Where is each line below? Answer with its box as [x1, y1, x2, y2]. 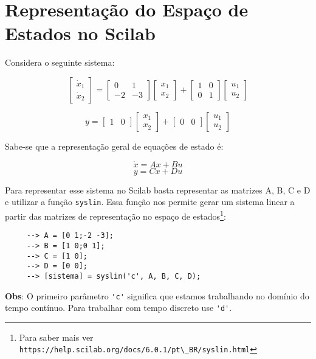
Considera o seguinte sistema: [5, 56, 115, 69]
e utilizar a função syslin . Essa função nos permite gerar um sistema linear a [5, 195, 295, 208]
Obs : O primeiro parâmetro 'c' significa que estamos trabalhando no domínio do [5, 289, 309, 302]
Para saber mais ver [19, 330, 94, 343]
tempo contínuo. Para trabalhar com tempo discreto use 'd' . [5, 301, 232, 314]
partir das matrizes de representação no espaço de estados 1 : [5, 207, 226, 222]
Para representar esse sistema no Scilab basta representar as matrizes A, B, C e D [5, 183, 311, 196]
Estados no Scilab [5, 21, 156, 46]
